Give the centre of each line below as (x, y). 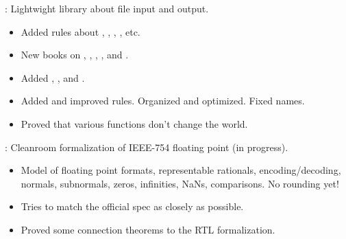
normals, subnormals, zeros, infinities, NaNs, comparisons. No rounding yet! (180, 183)
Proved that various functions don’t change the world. (134, 123)
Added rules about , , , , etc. (81, 31)
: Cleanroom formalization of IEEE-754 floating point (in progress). (147, 147)
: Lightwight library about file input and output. (107, 8)
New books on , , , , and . (75, 55)
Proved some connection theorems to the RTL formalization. (148, 229)
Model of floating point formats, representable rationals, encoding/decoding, (181, 170)
